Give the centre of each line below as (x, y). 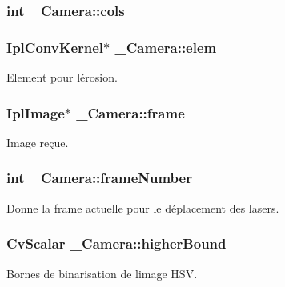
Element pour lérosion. (62, 77)
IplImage (36, 112)
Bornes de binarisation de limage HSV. (102, 273)
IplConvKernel (55, 47)
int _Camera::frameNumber (99, 178)
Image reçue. (38, 142)
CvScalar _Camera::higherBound (116, 243)
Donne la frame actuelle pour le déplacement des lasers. (143, 207)
